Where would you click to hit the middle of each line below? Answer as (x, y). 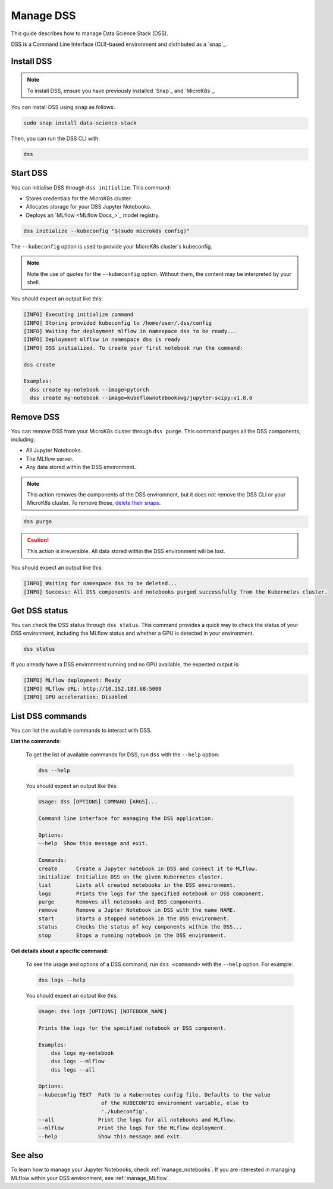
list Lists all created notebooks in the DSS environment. (137, 885)
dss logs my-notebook (82, 1053)
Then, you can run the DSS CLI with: (56, 139)
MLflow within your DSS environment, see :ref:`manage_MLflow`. (91, 1178)
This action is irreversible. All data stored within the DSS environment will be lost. (126, 551)
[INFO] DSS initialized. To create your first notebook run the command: (133, 348)
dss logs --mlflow (78, 1061)
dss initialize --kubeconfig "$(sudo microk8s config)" (107, 231)
